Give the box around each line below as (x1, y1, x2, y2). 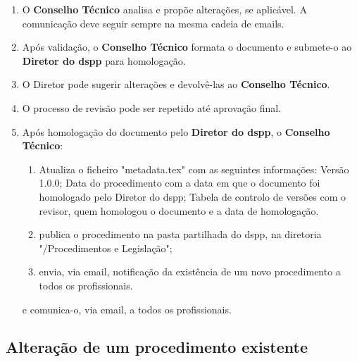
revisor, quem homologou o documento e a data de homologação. (39, 203, 319, 218)
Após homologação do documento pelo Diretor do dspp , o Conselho (22, 124, 330, 139)
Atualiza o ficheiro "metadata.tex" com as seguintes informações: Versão (39, 161, 349, 176)
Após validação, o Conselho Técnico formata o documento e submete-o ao (22, 39, 352, 54)
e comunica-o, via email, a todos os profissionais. (22, 301, 232, 316)
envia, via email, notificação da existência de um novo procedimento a (39, 264, 341, 279)
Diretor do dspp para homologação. (22, 53, 186, 68)
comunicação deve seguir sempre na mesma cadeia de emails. (22, 15, 284, 30)
